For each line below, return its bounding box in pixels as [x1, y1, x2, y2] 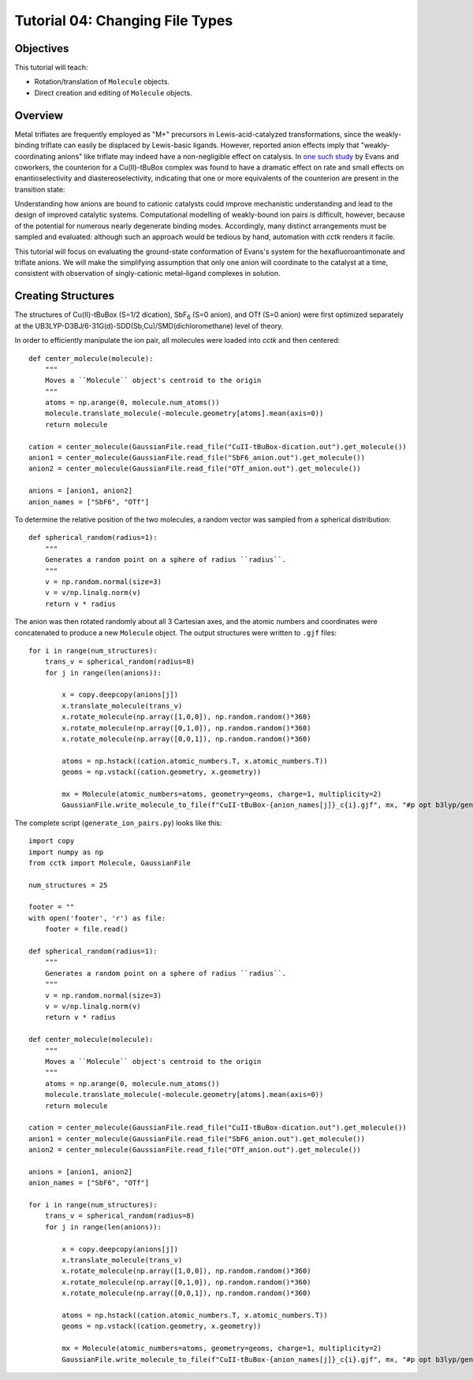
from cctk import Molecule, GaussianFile [28, 858, 191, 867]
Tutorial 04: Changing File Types [14, 12, 233, 29]
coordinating [14, 151, 56, 161]
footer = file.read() [44, 924, 129, 934]
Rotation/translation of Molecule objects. [34, 77, 169, 87]
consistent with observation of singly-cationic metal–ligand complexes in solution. [14, 269, 281, 278]
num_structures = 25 [28, 880, 108, 890]
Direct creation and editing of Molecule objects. [34, 87, 192, 98]
